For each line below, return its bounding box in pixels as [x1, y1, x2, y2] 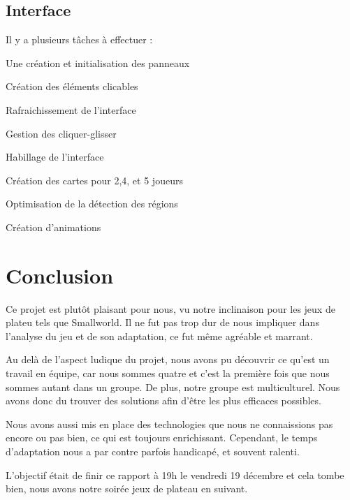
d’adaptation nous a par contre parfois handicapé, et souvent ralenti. [6, 444, 300, 459]
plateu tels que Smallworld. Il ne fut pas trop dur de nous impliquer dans [6, 315, 319, 330]
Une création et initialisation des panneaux [6, 55, 190, 70]
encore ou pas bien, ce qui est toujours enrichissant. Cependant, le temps [6, 430, 318, 445]
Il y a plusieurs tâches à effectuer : [6, 32, 153, 47]
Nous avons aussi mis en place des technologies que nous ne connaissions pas [6, 416, 333, 431]
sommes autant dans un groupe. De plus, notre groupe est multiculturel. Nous [6, 379, 340, 394]
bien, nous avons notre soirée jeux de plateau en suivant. [6, 481, 248, 496]
